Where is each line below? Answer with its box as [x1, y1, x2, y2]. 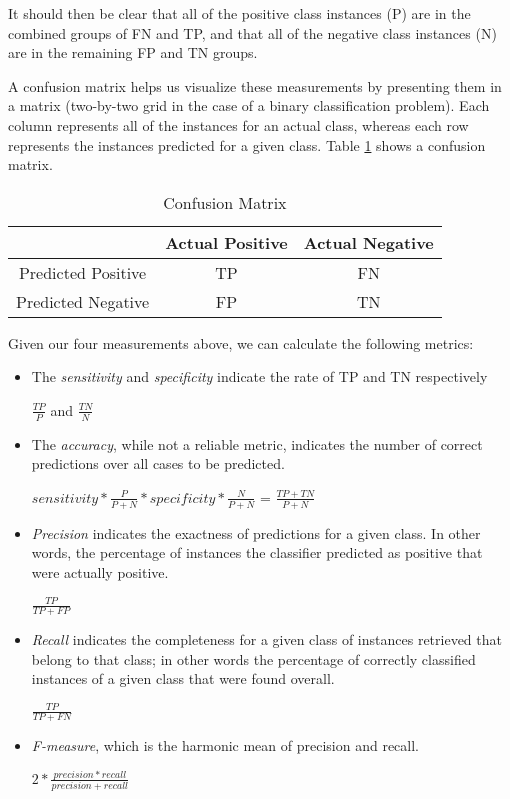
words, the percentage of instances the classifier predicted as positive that [31, 542, 483, 563]
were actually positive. [31, 561, 169, 582]
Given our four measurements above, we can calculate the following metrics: [8, 332, 474, 353]
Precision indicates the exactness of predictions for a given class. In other [31, 522, 481, 543]
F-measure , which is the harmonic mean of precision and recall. [31, 735, 419, 756]
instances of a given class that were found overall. [31, 668, 335, 689]
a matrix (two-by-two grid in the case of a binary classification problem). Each [8, 95, 490, 116]
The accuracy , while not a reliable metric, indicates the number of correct [31, 433, 483, 454]
